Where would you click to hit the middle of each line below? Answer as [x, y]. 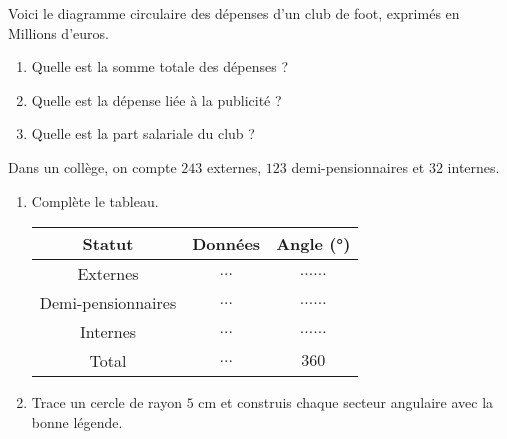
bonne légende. [77, 421]
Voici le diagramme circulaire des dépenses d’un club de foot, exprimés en [234, 13]
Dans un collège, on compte [92, 166]
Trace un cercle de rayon [107, 402]
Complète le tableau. [95, 200]
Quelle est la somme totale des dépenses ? [159, 66]
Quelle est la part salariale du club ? [143, 133]
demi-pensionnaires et [358, 166]
